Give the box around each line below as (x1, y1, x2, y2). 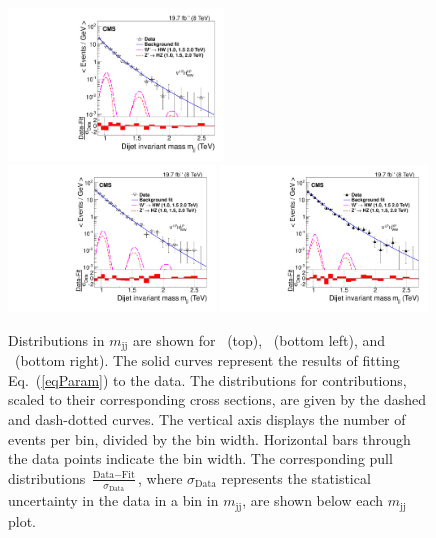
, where (137, 467, 183, 488)
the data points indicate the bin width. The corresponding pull (8, 448, 393, 469)
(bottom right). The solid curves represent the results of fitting (14, 350, 400, 371)
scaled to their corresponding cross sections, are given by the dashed (8, 389, 426, 410)
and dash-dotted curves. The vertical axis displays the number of (8, 409, 406, 430)
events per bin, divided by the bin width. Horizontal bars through (8, 428, 411, 449)
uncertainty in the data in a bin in (8, 490, 219, 511)
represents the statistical (221, 467, 371, 488)
